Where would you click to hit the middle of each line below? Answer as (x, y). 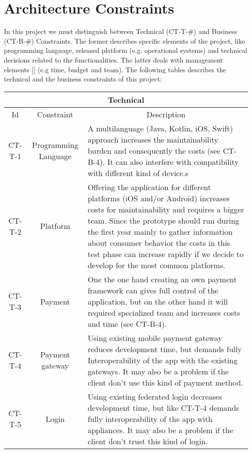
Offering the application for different (149, 187)
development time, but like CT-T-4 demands (163, 407)
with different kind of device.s (138, 173)
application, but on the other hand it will (157, 301)
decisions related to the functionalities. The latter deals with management (114, 59)
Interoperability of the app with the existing (162, 360)
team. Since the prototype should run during (163, 220)
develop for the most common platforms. (156, 265)
